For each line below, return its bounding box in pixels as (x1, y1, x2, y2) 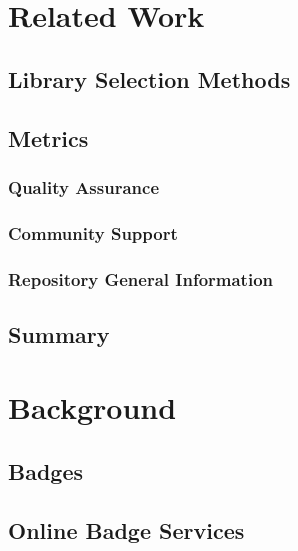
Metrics (8, 122, 89, 153)
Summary (8, 318, 110, 349)
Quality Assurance (8, 174, 160, 199)
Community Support (8, 220, 178, 245)
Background (8, 387, 177, 428)
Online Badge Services (8, 514, 245, 545)
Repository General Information (8, 266, 274, 291)
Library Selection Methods (8, 63, 291, 94)
